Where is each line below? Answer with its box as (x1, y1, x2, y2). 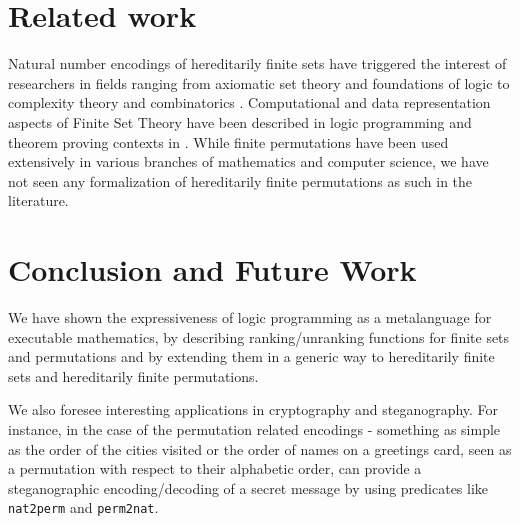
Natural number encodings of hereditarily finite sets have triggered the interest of (8, 53, 507, 74)
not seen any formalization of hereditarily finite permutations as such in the (8, 170, 473, 191)
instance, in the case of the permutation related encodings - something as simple (8, 418, 501, 439)
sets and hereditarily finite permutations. (8, 365, 259, 386)
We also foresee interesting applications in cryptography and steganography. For (8, 399, 499, 420)
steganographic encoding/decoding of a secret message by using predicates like (8, 477, 489, 498)
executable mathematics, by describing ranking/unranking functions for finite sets (8, 326, 510, 347)
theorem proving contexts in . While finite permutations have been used (8, 131, 449, 152)
